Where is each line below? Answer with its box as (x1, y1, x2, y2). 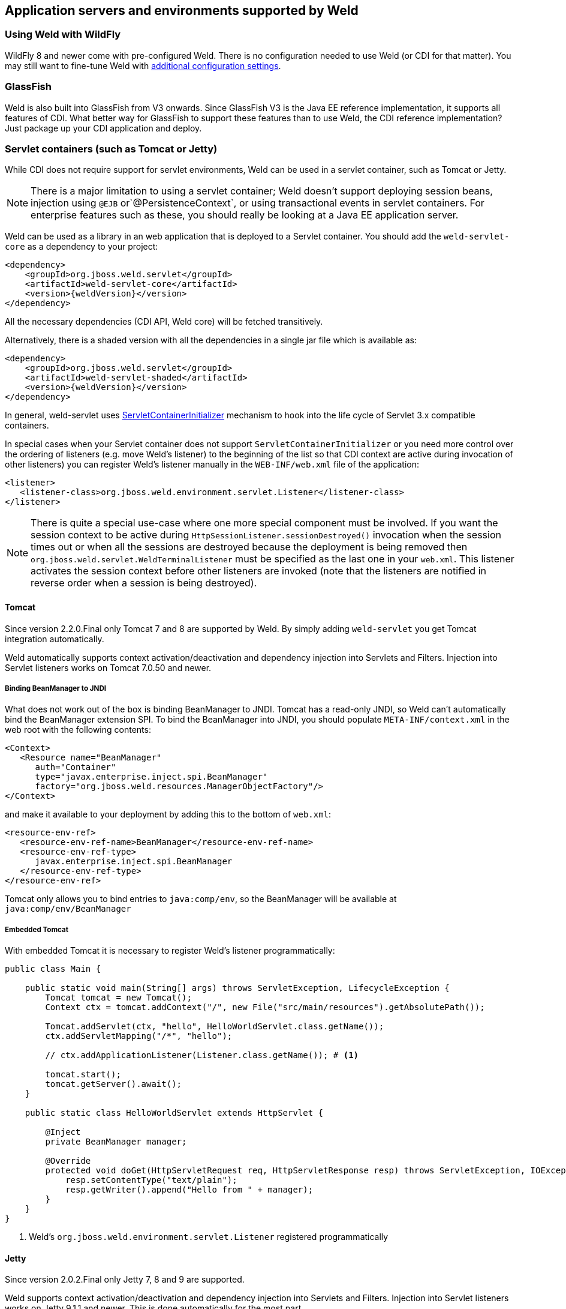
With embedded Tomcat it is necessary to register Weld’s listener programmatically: (5, 945, 335, 956)
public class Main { (5, 964, 101, 974)
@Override (45, 1156, 91, 1166)
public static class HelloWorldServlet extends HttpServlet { (25, 1108, 324, 1118)
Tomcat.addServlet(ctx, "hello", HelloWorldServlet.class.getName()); (45, 1022, 384, 1032)
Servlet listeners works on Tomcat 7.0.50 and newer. (5, 662, 212, 673)
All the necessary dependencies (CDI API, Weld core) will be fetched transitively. (5, 316, 323, 327)
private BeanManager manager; (45, 1137, 187, 1147)
